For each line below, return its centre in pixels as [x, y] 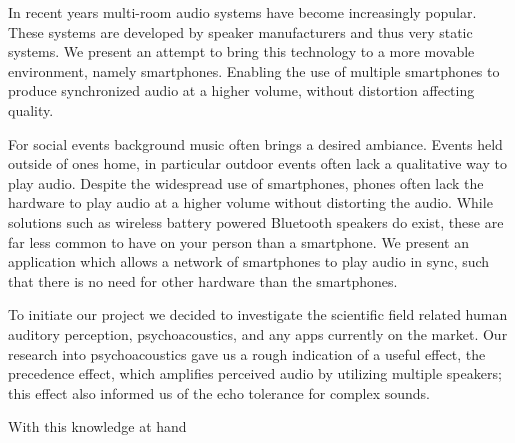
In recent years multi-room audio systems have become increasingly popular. [242, 12]
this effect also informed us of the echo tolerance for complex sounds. [219, 392]
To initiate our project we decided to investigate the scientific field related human [258, 314]
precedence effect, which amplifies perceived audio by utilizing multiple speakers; [255, 373]
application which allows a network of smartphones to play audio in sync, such [249, 261]
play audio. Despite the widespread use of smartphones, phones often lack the [246, 182]
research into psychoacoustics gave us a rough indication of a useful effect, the [247, 353]
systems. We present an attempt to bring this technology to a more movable [241, 51]
